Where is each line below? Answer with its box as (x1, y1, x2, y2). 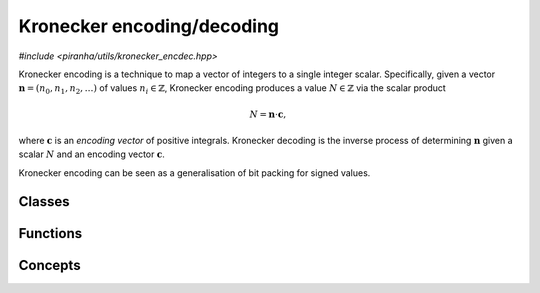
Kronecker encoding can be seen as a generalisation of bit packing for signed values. (18, 166, 371, 179)
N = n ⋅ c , (249, 108, 287, 120)
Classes (18, 193, 70, 210)
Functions (18, 225, 83, 242)
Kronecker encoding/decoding (18, 15, 280, 37)
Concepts (18, 256, 81, 274)
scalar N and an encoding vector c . (18, 148, 165, 160)
